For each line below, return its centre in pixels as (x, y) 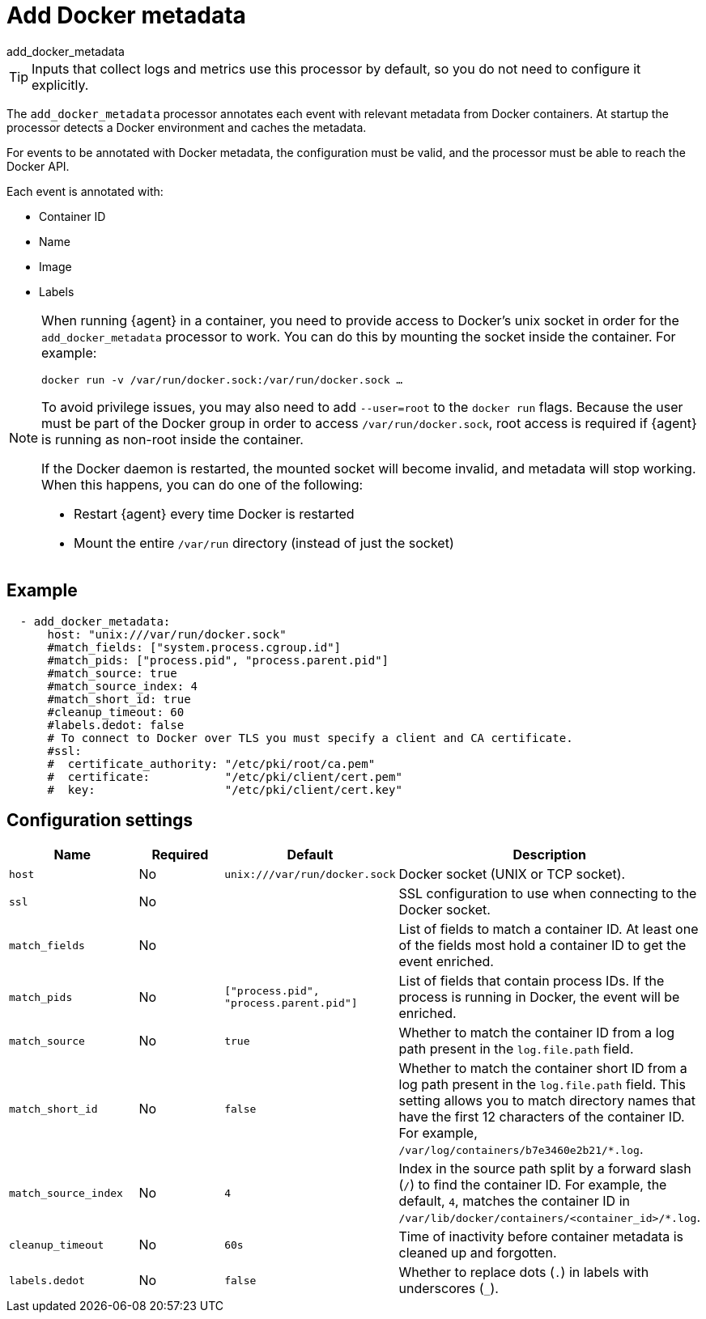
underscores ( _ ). (449, 1289)
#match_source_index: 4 (123, 686)
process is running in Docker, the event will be (539, 997)
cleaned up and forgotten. (478, 1253)
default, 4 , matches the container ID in (514, 1201)
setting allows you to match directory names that (547, 1101)
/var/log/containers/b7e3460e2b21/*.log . (521, 1149)
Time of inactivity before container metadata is (541, 1237)
